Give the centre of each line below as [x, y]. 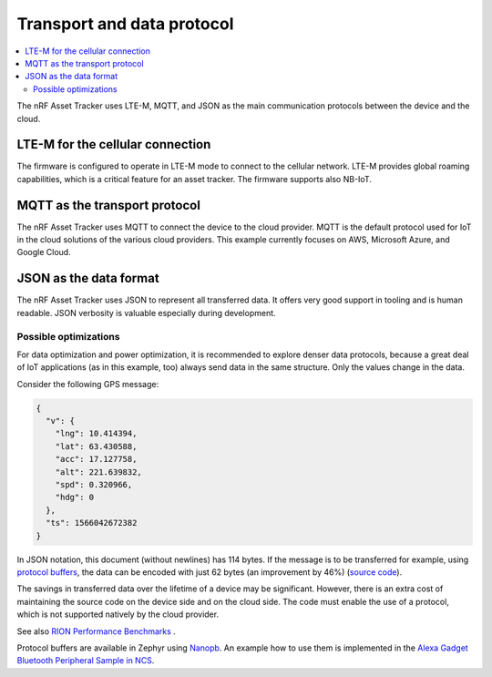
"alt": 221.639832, [99, 472]
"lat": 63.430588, [96, 446]
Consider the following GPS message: [88, 384]
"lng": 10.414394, [96, 434]
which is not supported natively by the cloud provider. [118, 614]
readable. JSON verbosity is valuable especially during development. [147, 313]
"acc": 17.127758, [96, 459]
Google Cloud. [44, 252]
